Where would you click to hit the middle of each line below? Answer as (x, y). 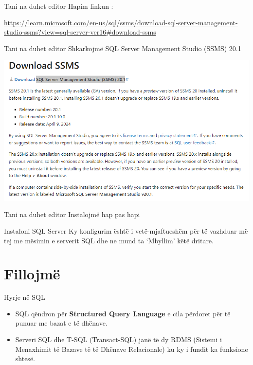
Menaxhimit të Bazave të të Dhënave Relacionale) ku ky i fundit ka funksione (132, 349)
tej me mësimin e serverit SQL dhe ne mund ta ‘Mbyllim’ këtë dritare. (109, 240)
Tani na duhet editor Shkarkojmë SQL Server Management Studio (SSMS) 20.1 (123, 48)
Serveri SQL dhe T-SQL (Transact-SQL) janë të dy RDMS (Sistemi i (118, 339)
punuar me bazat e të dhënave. (61, 323)
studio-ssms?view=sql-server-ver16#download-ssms (80, 32)
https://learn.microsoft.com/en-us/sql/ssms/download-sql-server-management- (121, 22)
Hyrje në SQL (25, 297)
